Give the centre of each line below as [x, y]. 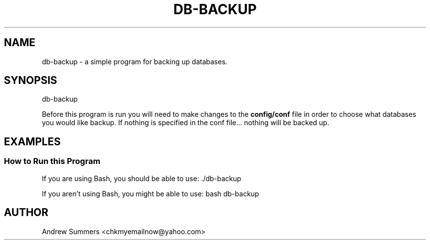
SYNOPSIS [31, 81]
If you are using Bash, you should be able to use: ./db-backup [142, 178]
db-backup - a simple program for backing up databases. [135, 61]
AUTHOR [26, 213]
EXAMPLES [32, 141]
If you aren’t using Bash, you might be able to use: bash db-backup [150, 193]
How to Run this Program [52, 161]
